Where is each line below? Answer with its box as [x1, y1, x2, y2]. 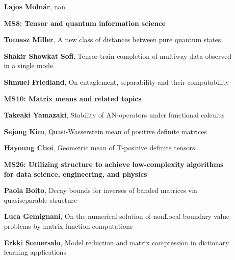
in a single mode [4, 60, 53, 71]
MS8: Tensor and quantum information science [4, 18, 166, 28]
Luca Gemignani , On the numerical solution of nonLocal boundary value [4, 211, 230, 221]
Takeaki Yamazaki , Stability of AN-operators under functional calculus [4, 110, 225, 120]
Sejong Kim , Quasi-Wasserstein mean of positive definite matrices [4, 126, 207, 136]
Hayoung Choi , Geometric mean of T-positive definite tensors [4, 142, 195, 153]
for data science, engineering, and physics [4, 168, 147, 179]
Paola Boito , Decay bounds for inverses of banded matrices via [4, 185, 198, 195]
